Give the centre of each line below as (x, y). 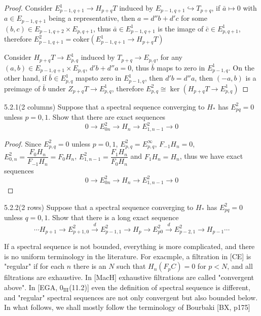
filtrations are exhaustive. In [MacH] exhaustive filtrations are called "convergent (129, 277)
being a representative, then (92, 18)
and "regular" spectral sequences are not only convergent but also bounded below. (131, 297)
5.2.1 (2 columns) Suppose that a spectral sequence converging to (104, 106)
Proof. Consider (28, 8)
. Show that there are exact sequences (107, 117)
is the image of (181, 28)
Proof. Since (23, 143)
